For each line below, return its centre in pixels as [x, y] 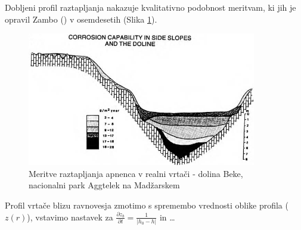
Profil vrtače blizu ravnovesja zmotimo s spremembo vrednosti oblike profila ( [147, 205]
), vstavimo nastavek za [70, 217]
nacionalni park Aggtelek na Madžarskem [104, 185]
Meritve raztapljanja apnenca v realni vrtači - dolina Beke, [136, 173]
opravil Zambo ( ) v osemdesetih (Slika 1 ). [81, 19]
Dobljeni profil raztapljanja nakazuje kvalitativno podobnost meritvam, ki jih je [150, 7]
